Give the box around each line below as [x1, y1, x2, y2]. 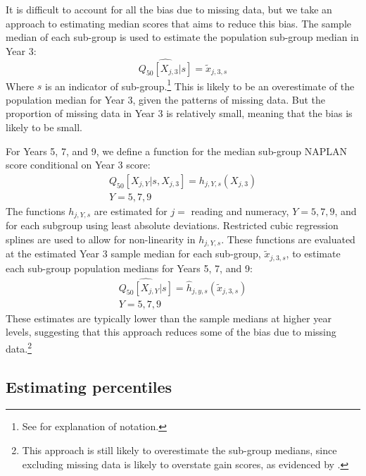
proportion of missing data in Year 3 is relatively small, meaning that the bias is [6, 106, 353, 121]
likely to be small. [6, 120, 82, 135]
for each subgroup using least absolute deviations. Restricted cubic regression [6, 218, 339, 233]
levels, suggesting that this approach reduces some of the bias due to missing [6, 324, 336, 339]
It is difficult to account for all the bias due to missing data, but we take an [6, 2, 332, 16]
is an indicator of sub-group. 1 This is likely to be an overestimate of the [45, 76, 355, 93]
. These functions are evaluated [221, 231, 355, 246]
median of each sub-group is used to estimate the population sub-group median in [6, 30, 359, 44]
